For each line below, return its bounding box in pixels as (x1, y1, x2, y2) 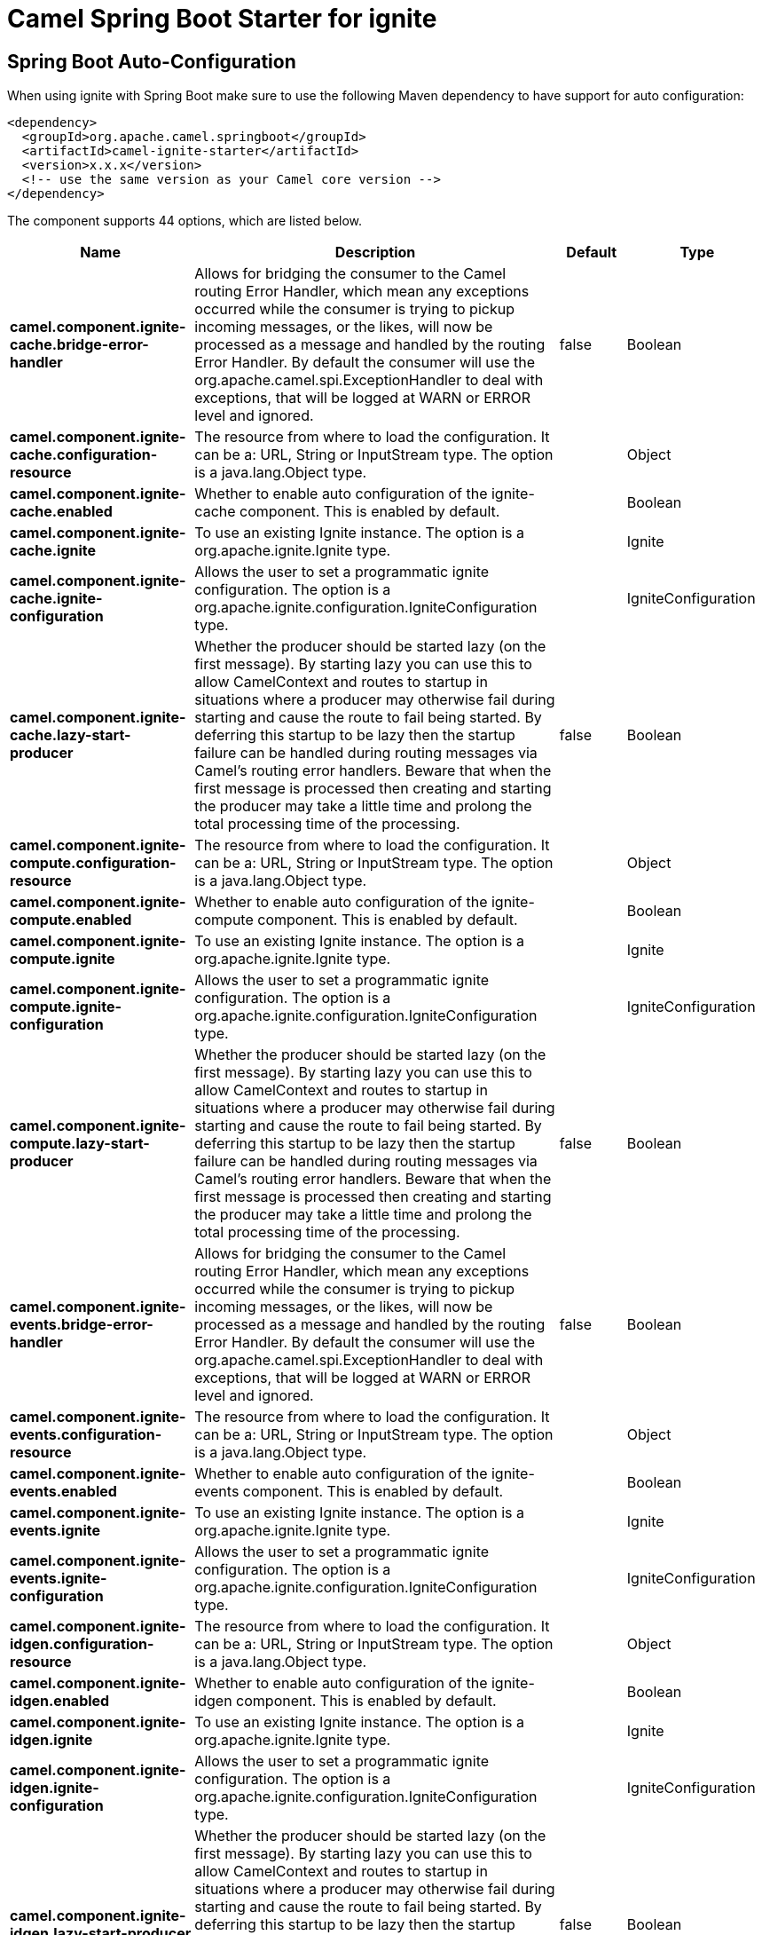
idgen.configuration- (10, 1635, 154, 1654)
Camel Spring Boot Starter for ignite (7, 4, 437, 34)
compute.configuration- (10, 854, 177, 873)
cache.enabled (10, 502, 113, 521)
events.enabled (10, 1482, 117, 1501)
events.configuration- (10, 1426, 162, 1444)
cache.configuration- (10, 446, 158, 464)
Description (334, 243, 416, 262)
